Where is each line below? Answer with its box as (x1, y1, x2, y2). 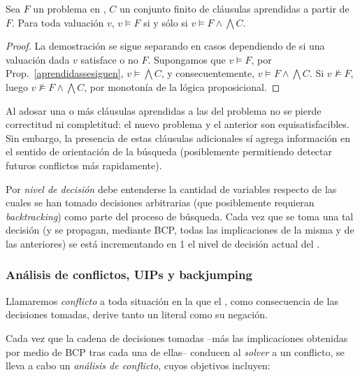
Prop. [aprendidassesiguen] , (6, 66, 124, 80)
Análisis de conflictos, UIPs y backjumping (6, 266, 252, 283)
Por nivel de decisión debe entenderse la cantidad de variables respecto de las (6, 181, 337, 196)
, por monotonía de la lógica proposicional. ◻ (84, 79, 280, 94)
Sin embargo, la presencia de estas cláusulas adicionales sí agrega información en (6, 130, 350, 145)
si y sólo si (143, 15, 188, 29)
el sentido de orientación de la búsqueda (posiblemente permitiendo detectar (6, 144, 333, 159)
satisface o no (80, 52, 138, 66)
